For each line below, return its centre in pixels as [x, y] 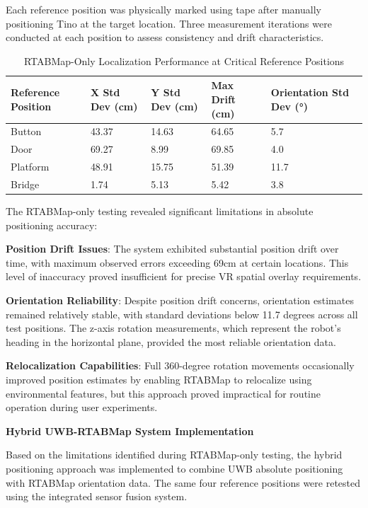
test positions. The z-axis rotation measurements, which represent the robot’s [173, 328]
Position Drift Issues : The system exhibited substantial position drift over [172, 249]
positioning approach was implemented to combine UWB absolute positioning [174, 468]
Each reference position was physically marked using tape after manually [163, 9]
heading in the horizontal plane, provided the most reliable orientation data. [171, 341]
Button [26, 131]
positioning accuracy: [52, 225]
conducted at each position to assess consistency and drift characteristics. [165, 37]
